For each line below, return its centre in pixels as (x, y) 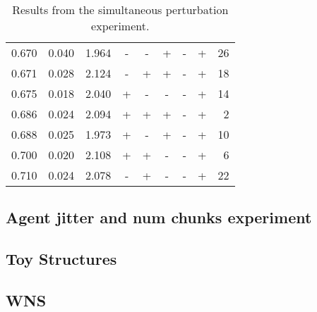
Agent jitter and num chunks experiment (159, 217)
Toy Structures (61, 259)
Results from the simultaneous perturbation (120, 10)
